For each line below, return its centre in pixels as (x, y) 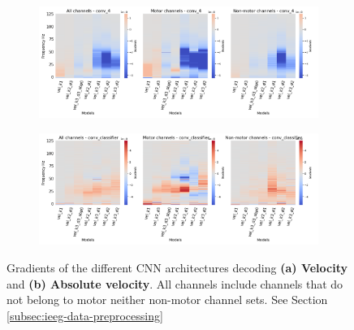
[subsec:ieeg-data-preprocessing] (85, 315)
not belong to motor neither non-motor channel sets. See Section (167, 300)
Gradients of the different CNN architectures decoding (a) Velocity (177, 267)
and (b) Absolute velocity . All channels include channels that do (175, 283)
